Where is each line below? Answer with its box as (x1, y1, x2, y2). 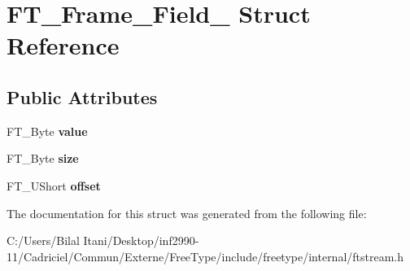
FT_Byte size (7, 150, 79, 167)
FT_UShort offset (7, 177, 101, 194)
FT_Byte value (7, 122, 88, 139)
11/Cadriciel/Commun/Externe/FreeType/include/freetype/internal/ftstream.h (7, 247, 404, 264)
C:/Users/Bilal (7, 232, 80, 249)
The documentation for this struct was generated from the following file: (7, 204, 367, 221)
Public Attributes (7, 84, 158, 109)
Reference (7, 28, 120, 62)
